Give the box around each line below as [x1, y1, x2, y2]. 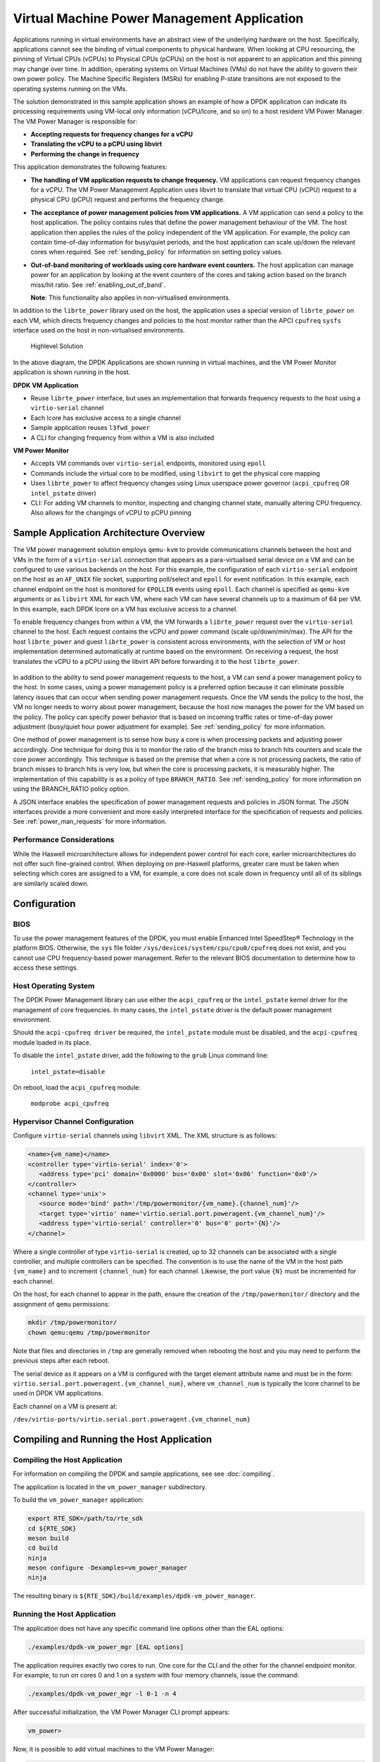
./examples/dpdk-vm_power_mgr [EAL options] [27, 1643, 184, 1651]
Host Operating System [13, 980, 95, 990]
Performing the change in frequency [30, 149, 140, 158]
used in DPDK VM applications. [13, 1389, 103, 1398]
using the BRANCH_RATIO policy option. [13, 784, 130, 793]
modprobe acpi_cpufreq [30, 1099, 109, 1108]
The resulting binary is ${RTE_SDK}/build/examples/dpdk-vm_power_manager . [13, 1591, 256, 1600]
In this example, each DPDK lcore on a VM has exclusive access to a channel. [13, 605, 239, 613]
